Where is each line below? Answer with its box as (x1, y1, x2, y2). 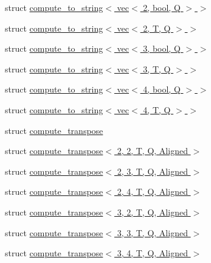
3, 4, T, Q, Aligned (117, 247, 188, 259)
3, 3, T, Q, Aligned (117, 226, 188, 239)
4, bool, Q (143, 83, 181, 96)
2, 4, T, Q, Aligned (117, 185, 188, 198)
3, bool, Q (143, 42, 181, 55)
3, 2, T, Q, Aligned (117, 205, 188, 218)
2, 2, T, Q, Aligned (117, 144, 188, 157)
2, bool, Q (143, 1, 181, 13)
